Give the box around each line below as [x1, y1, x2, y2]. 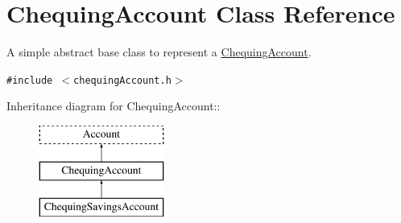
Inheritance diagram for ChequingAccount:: [6, 97, 221, 114]
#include [6, 74, 53, 86]
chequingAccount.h [73, 74, 172, 86]
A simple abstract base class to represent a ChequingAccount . [6, 43, 312, 60]
